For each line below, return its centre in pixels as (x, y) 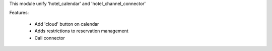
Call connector (50, 38)
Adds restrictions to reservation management (81, 31)
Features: (19, 13)
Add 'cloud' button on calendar (67, 24)
